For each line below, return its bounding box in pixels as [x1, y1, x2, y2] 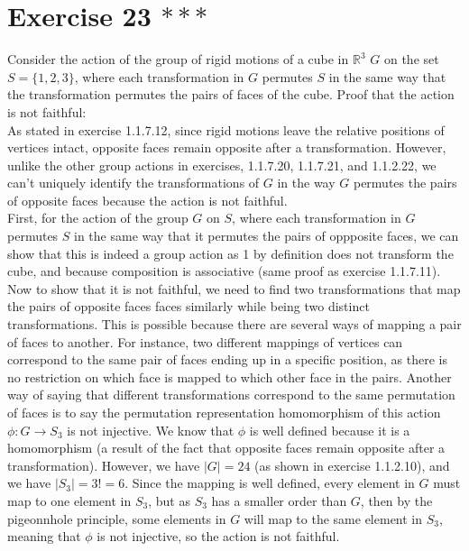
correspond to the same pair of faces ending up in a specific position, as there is [7, 350, 447, 369]
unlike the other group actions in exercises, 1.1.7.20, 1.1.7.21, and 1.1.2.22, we [7, 155, 437, 174]
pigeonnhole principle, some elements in [7, 509, 226, 528]
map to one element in [7, 491, 132, 510]
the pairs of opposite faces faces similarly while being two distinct [7, 297, 370, 316]
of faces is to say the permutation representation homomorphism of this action [7, 403, 441, 421]
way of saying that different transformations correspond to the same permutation [7, 385, 455, 404]
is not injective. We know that [67, 420, 234, 439]
